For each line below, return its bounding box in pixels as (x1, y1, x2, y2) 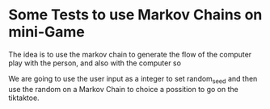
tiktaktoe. (8, 93, 40, 103)
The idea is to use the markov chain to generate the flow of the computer (8, 49, 252, 59)
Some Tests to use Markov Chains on (8, 6, 263, 24)
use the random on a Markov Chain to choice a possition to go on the (8, 84, 238, 94)
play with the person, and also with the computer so (8, 58, 182, 68)
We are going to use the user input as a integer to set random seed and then (8, 73, 258, 86)
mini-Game (8, 23, 85, 41)
